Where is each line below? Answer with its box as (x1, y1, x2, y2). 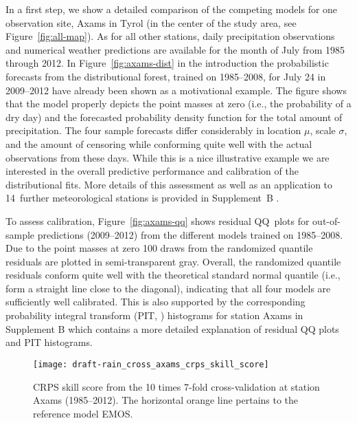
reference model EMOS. (33, 406, 133, 420)
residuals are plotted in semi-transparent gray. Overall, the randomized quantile (5, 254, 341, 268)
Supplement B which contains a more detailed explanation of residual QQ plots (5, 321, 339, 336)
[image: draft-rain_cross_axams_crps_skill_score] (33, 359, 269, 369)
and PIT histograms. (5, 335, 93, 349)
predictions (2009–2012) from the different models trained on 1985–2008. (37, 227, 343, 241)
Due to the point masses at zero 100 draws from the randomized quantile (5, 241, 313, 255)
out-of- (312, 213, 341, 228)
